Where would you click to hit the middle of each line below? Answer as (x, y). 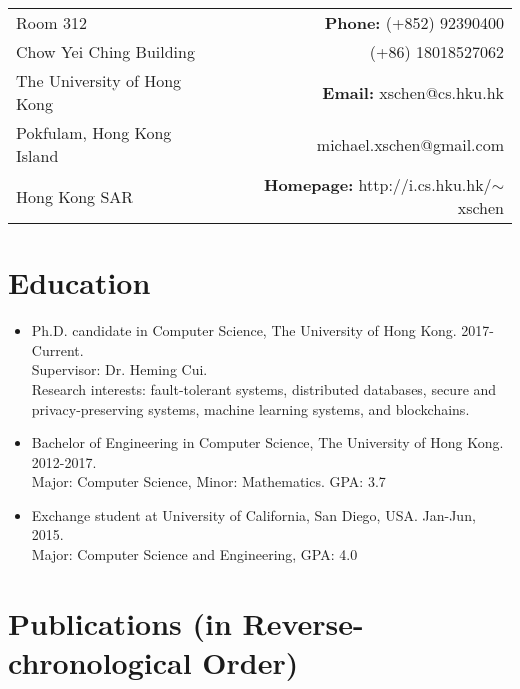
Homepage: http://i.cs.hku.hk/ (378, 184)
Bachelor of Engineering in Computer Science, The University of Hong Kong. (267, 442)
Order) (250, 662)
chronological (100, 662)
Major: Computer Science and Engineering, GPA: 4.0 (194, 554)
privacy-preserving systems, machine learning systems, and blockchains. (250, 408)
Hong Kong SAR (75, 196)
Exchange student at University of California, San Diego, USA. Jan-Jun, (253, 514)
